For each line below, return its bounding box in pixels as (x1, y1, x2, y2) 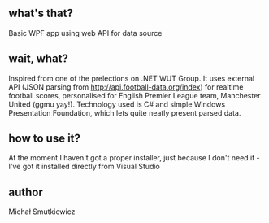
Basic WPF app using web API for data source (8, 28, 163, 37)
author (8, 185, 43, 199)
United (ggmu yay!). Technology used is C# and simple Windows (8, 99, 226, 109)
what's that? (8, 7, 73, 20)
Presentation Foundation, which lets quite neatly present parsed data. (8, 107, 241, 117)
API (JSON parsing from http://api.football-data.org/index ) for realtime (8, 81, 244, 92)
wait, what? (8, 52, 69, 66)
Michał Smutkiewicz (8, 207, 76, 216)
